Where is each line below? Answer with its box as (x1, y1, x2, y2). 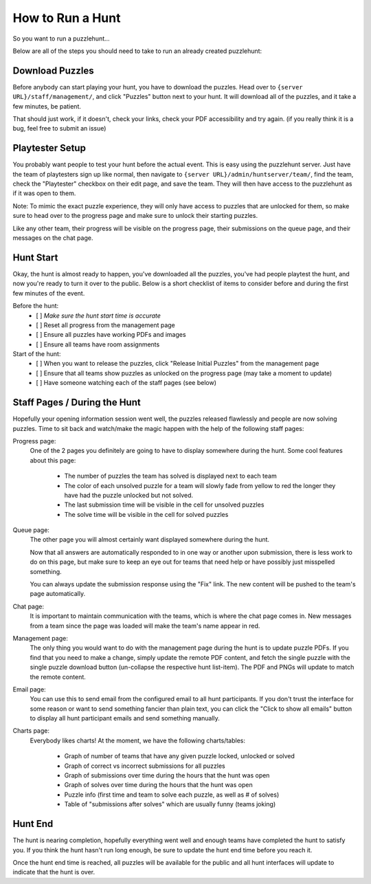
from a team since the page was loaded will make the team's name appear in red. (30, 621, 260, 630)
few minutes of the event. (12, 289, 85, 297)
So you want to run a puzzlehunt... (12, 34, 110, 43)
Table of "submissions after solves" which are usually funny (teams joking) (64, 800, 276, 808)
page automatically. (30, 590, 86, 598)
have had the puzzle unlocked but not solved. (64, 491, 194, 499)
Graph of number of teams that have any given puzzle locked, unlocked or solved (64, 752, 295, 760)
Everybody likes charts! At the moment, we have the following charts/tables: (30, 736, 246, 744)
